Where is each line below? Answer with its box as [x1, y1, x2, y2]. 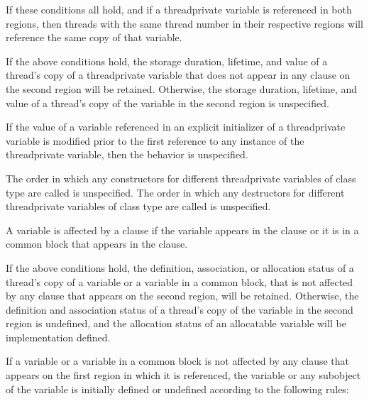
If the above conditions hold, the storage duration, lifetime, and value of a [6, 53, 328, 68]
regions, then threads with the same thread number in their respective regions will [6, 16, 363, 31]
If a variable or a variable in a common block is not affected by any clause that [6, 353, 350, 368]
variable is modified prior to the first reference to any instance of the [6, 133, 304, 148]
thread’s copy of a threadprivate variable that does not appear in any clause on [6, 67, 351, 82]
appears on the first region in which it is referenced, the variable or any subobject [6, 368, 361, 383]
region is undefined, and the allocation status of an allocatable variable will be [6, 316, 346, 331]
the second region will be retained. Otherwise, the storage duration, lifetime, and [6, 81, 358, 96]
